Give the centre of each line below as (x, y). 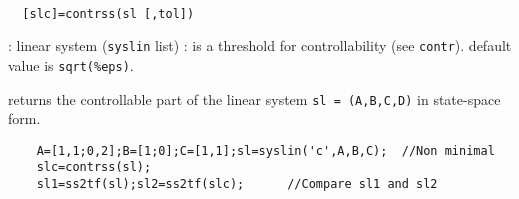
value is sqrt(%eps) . (71, 64)
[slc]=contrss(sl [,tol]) (108, 13)
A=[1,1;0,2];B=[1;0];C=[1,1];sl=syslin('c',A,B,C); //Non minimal (265, 150)
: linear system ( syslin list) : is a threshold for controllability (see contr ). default (260, 45)
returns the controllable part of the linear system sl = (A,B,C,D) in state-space (254, 98)
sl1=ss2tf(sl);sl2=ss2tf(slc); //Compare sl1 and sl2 (237, 184)
